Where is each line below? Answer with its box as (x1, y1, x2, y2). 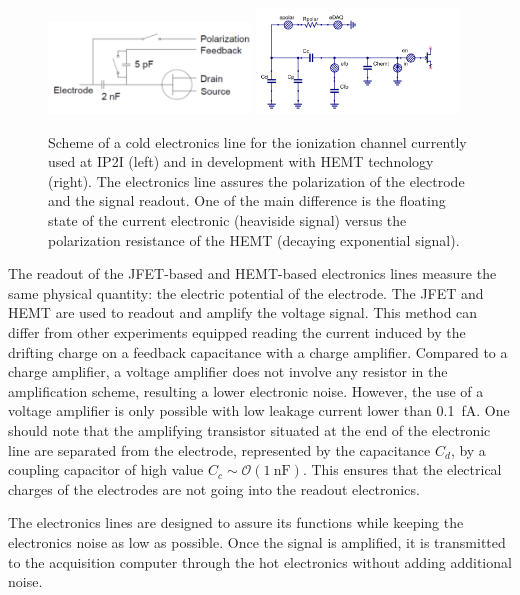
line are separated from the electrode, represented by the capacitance (8, 439, 431, 460)
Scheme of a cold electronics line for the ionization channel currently (48, 131, 467, 152)
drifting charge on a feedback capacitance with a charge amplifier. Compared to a (8, 341, 508, 362)
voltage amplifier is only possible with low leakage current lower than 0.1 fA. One (8, 400, 510, 421)
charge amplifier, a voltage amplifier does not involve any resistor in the (8, 361, 448, 382)
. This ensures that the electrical (302, 459, 502, 480)
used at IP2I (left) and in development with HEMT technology (48, 151, 434, 172)
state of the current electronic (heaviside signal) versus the (48, 210, 407, 231)
